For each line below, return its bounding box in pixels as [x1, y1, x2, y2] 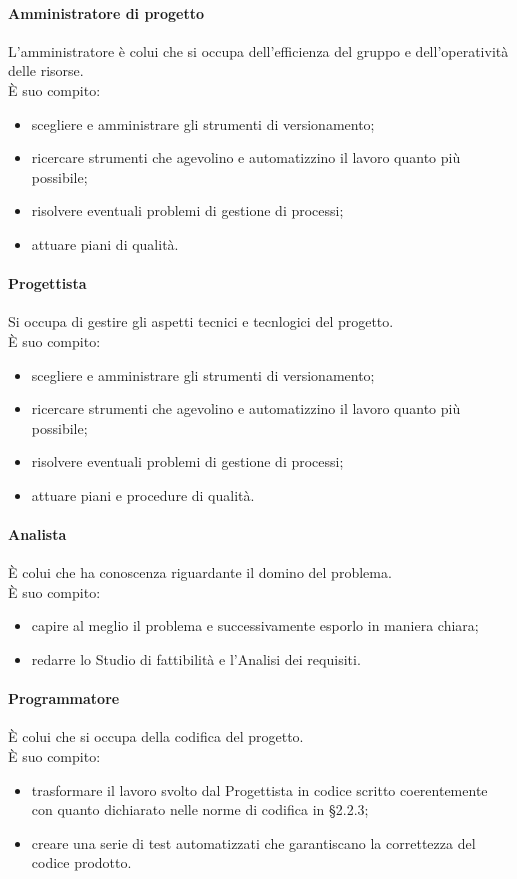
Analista [8, 524, 67, 545]
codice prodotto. [31, 852, 132, 873]
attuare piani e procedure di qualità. [31, 484, 255, 505]
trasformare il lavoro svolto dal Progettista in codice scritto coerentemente [31, 779, 488, 800]
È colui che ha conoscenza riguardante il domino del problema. [8, 562, 392, 583]
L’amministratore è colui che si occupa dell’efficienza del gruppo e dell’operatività [8, 40, 509, 61]
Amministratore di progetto [8, 2, 205, 23]
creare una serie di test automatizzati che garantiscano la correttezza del [31, 832, 476, 853]
